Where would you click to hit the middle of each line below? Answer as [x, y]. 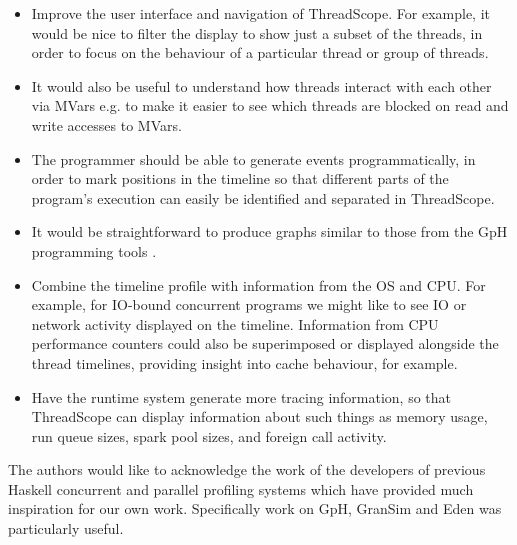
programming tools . [94, 250]
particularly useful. [66, 528]
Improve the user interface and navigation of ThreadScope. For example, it [261, 13]
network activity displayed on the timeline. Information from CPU [235, 323]
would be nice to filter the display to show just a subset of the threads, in [257, 32]
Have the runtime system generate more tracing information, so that [241, 396]
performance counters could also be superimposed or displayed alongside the [265, 343]
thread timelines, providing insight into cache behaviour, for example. [244, 362]
